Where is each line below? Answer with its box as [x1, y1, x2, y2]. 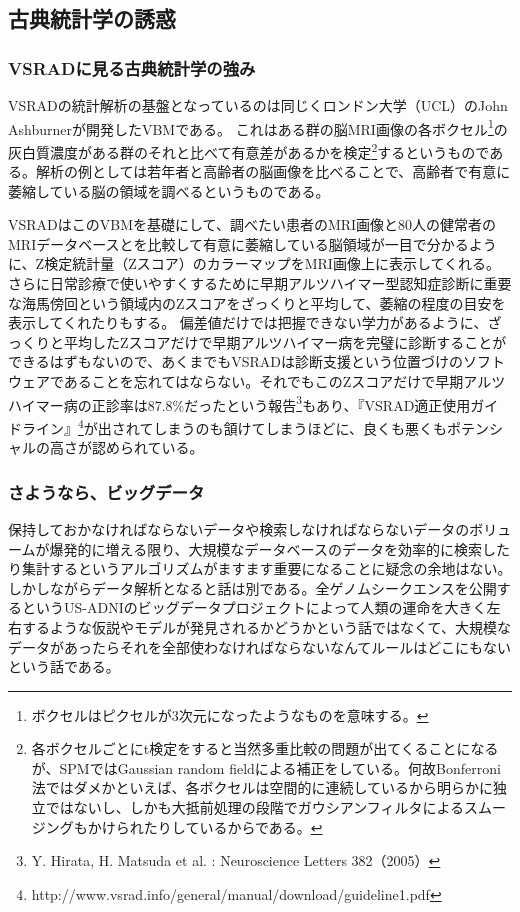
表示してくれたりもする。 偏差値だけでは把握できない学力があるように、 [8, 312, 488, 333]
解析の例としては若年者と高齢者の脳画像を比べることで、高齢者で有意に [35, 161, 511, 182]
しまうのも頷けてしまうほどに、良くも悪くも [153, 417, 448, 438]
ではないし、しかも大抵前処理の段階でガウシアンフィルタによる [45, 797, 465, 818]
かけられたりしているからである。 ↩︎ [87, 816, 323, 837]
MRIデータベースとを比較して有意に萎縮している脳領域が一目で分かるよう [8, 233, 497, 254]
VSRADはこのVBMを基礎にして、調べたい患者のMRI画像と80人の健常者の [8, 214, 497, 235]
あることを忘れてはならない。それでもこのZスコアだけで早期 [63, 371, 464, 392]
